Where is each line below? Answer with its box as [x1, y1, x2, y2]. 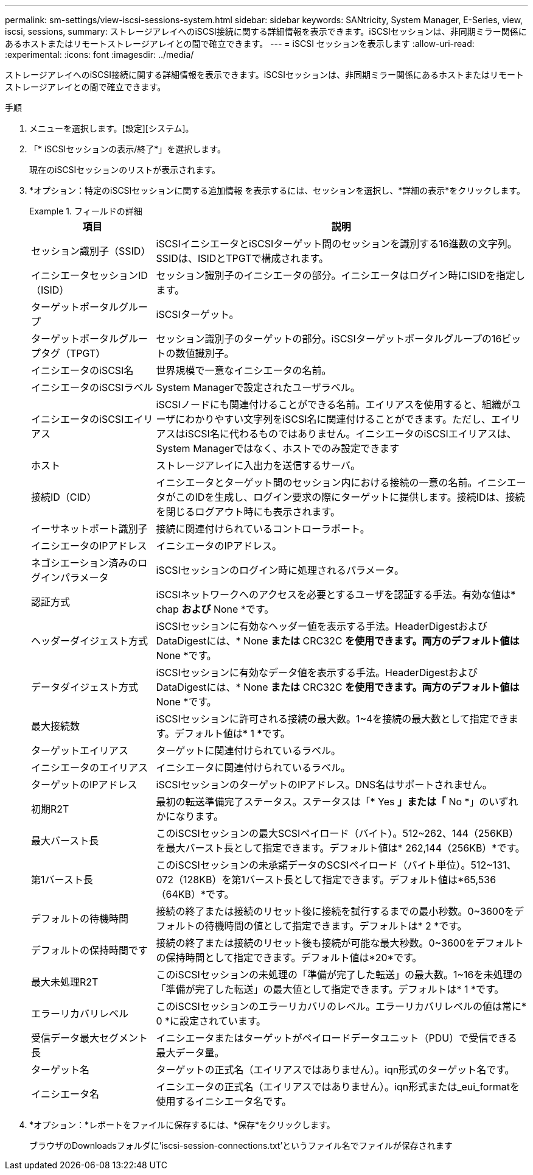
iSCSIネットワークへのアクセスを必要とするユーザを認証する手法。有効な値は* [156, 588, 516, 601]
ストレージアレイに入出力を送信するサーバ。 [156, 459, 361, 471]
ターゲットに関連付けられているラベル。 [156, 744, 341, 757]
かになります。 [156, 810, 223, 822]
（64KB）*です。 [156, 888, 234, 900]
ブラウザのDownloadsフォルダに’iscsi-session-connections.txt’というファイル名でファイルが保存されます [29, 1140, 453, 1151]
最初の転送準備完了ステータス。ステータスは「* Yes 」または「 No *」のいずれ [156, 796, 518, 808]
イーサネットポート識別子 [31, 523, 148, 535]
